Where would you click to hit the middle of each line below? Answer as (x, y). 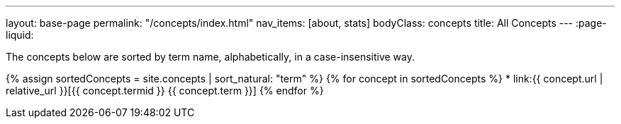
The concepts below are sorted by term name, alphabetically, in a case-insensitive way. (211, 57)
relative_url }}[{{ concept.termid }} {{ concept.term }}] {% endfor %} (165, 91)
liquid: (20, 35)
